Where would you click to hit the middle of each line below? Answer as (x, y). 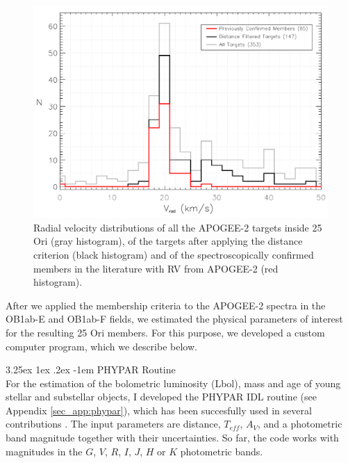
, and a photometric (300, 424)
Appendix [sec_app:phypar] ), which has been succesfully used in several (159, 410)
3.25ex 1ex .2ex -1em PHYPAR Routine (91, 369)
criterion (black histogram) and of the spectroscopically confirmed (174, 254)
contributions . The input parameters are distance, (113, 424)
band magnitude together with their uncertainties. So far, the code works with (172, 438)
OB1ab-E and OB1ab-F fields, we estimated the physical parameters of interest (174, 319)
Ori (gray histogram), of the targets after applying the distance (168, 241)
